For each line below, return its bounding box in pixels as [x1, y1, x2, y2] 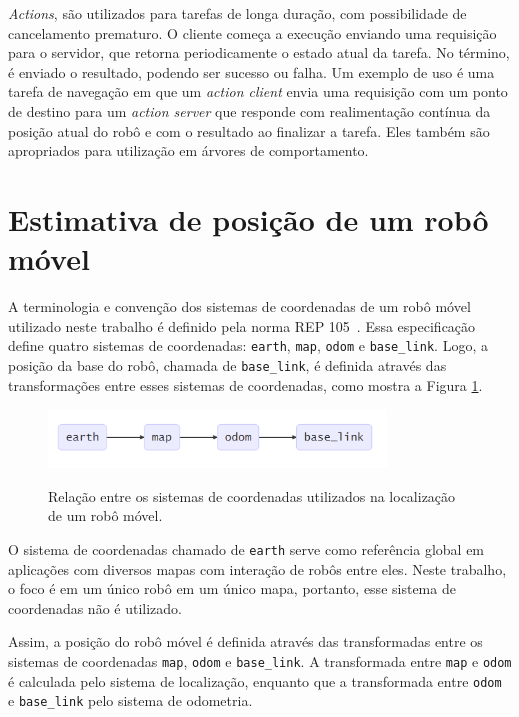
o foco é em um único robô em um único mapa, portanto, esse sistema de [8, 578, 456, 599]
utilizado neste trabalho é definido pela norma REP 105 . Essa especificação [8, 315, 476, 336]
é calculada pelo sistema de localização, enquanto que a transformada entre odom [8, 670, 502, 691]
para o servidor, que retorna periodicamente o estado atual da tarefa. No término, [8, 42, 510, 63]
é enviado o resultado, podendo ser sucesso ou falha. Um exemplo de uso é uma [8, 61, 495, 82]
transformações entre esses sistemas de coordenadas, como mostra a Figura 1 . [8, 374, 483, 395]
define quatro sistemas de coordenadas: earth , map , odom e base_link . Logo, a [8, 335, 488, 356]
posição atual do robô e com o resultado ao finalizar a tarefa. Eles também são [8, 120, 490, 141]
